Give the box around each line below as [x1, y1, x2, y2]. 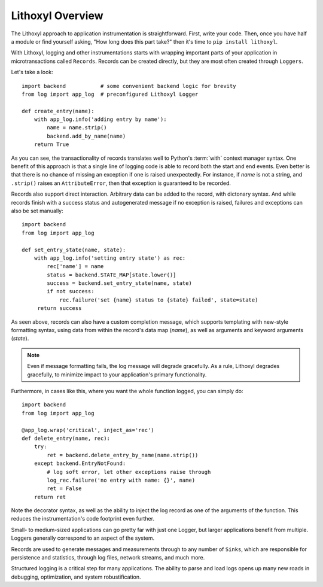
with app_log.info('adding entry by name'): [33, 116, 167, 123]
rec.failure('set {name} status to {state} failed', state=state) [59, 296, 258, 303]
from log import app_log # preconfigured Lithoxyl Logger [22, 90, 199, 98]
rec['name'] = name [47, 263, 104, 270]
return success [37, 305, 82, 312]
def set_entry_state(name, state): [22, 246, 126, 253]
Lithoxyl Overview [11, 9, 104, 22]
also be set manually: [11, 207, 64, 214]
